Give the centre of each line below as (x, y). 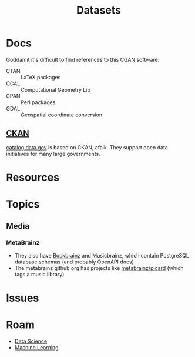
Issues (23, 298)
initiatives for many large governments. (53, 154)
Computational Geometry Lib (56, 89)
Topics (23, 204)
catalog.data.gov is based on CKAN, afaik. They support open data (87, 147)
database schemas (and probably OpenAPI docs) (74, 262)
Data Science (31, 341)
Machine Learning (36, 347)
